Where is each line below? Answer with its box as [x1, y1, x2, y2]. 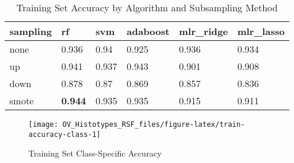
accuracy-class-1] [28, 130, 101, 139]
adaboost [126, 24, 170, 38]
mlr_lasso [237, 24, 285, 38]
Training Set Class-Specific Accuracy [28, 147, 162, 159]
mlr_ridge [178, 24, 228, 38]
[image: [28, 120, 59, 129]
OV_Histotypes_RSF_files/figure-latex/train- [62, 120, 245, 129]
